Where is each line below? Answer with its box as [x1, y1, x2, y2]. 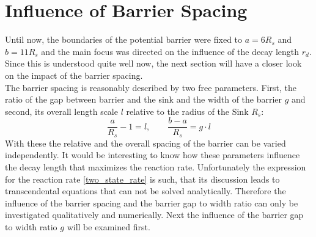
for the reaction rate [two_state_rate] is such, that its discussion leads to [5, 172, 280, 185]
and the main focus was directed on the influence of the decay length [41, 45, 299, 57]
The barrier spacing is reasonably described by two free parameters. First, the [5, 81, 296, 93]
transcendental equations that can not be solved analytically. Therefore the [5, 184, 286, 197]
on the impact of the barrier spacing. [5, 68, 143, 81]
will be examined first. [67, 220, 150, 233]
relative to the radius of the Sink [126, 104, 249, 117]
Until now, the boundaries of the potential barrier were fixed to [5, 33, 243, 46]
